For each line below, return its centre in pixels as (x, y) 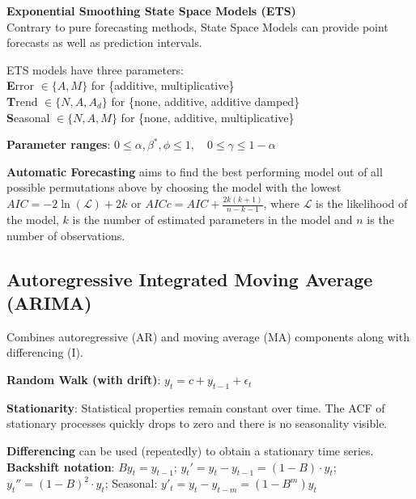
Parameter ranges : (59, 144)
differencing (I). (45, 352)
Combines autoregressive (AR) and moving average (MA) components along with (208, 336)
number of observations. (66, 235)
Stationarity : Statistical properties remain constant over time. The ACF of (196, 407)
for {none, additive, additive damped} (206, 101)
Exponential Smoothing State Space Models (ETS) (151, 11)
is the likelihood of (362, 203)
